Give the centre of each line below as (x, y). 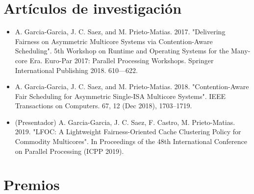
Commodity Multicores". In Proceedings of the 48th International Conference (131, 141)
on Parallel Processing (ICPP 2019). (69, 151)
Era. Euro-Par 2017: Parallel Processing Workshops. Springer (122, 60)
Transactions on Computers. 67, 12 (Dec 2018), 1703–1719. (103, 106)
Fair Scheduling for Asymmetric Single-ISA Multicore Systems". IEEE (120, 96)
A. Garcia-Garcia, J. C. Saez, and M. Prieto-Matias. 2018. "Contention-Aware (132, 86)
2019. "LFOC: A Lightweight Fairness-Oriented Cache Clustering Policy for (128, 132)
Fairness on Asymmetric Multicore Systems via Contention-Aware (114, 41)
